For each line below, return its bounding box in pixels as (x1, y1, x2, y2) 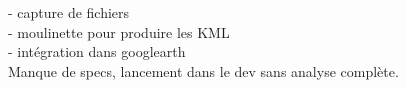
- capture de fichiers (8, 2, 130, 22)
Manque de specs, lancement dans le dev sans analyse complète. (8, 60, 399, 81)
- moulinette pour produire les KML (8, 21, 230, 42)
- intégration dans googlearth (8, 41, 186, 62)
